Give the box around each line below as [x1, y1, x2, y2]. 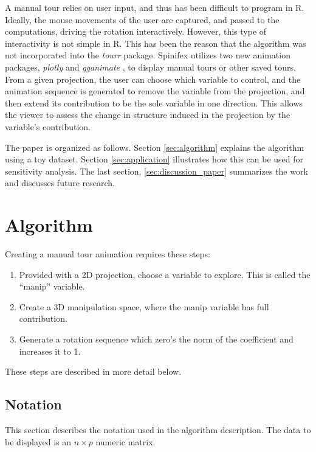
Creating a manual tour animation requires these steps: [5, 248, 211, 260]
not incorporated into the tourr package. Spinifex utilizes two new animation [5, 49, 290, 61]
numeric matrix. [95, 435, 156, 448]
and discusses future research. [5, 176, 115, 189]
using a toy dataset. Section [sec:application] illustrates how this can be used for [5, 153, 304, 165]
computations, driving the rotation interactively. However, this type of [5, 25, 267, 38]
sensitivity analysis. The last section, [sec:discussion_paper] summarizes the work [5, 164, 308, 177]
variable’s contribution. [5, 120, 91, 133]
